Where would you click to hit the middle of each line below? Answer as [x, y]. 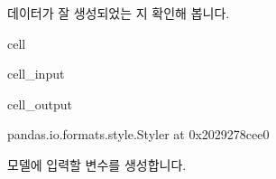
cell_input [36, 74]
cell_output [40, 104]
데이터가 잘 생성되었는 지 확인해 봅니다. [119, 13]
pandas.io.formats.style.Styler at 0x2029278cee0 [138, 134]
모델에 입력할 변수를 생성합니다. [97, 164]
